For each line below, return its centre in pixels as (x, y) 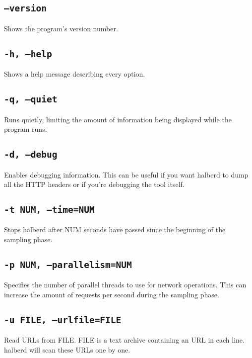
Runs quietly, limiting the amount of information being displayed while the (118, 119)
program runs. (26, 129)
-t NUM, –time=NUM (49, 210)
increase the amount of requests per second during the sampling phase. (112, 295)
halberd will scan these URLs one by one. (67, 350)
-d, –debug (31, 155)
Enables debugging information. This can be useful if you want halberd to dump (126, 174)
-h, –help (28, 54)
